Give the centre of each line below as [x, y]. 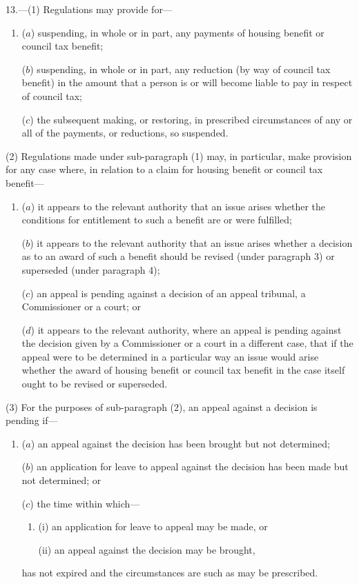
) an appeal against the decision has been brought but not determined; [180, 443]
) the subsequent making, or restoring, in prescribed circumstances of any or [191, 119]
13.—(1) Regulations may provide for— [89, 9]
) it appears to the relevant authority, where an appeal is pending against [186, 329]
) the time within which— [85, 503]
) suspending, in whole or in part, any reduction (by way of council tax [180, 69]
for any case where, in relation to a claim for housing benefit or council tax [164, 169]
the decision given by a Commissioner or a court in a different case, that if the [187, 343]
